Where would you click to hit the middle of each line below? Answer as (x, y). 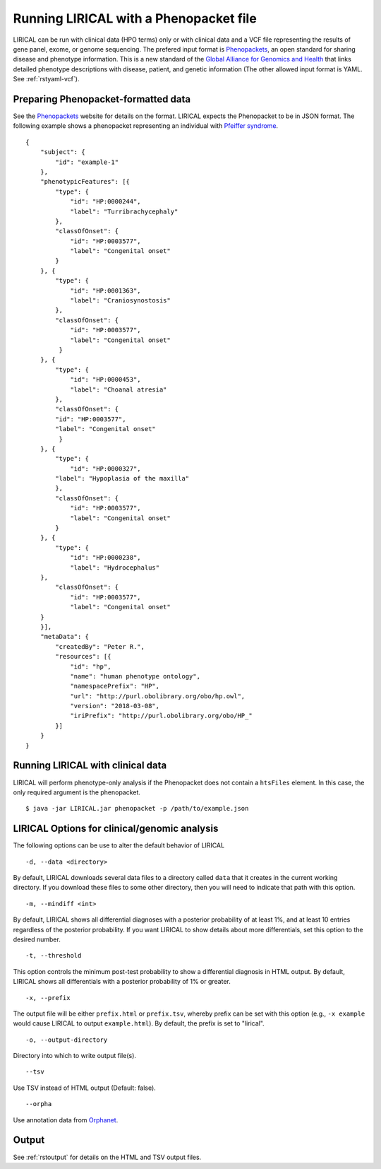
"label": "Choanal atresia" (119, 389)
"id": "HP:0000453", (105, 380)
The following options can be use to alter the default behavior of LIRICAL (119, 845)
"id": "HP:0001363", (105, 290)
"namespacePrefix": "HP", (115, 686)
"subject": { (62, 152)
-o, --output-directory (67, 1040)
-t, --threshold (54, 956)
